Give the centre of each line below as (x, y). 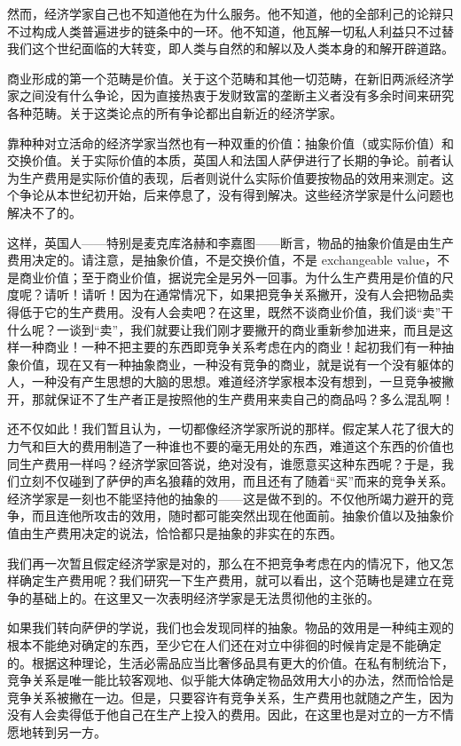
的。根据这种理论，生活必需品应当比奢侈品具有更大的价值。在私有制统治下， (230, 662)
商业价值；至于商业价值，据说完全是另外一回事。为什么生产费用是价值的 (230, 277)
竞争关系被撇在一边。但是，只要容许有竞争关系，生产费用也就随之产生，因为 (230, 697)
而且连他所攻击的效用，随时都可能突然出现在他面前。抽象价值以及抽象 (236, 516)
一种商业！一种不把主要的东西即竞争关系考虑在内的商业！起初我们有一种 (230, 347)
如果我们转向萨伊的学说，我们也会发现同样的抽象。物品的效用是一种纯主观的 (230, 627)
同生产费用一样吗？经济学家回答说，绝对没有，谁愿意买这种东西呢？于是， (224, 463)
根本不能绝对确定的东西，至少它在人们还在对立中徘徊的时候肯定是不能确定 (224, 645)
